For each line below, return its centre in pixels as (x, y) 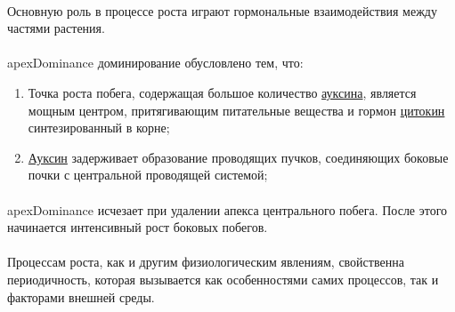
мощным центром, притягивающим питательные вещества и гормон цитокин (236, 110)
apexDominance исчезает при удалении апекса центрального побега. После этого (227, 209)
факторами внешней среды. (81, 296)
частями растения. (56, 28)
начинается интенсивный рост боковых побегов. (138, 227)
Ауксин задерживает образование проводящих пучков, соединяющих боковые (238, 157)
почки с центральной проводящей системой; (148, 175)
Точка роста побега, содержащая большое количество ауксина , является (222, 92)
